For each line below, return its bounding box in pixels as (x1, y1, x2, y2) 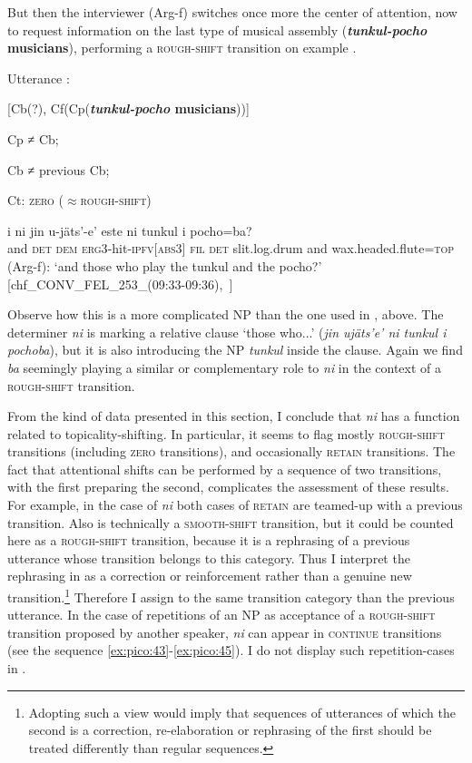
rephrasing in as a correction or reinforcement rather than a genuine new (7, 566, 412, 585)
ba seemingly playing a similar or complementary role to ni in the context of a (7, 357, 442, 377)
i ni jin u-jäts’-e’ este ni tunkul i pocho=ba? (7, 220, 252, 240)
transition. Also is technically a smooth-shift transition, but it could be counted (7, 513, 454, 532)
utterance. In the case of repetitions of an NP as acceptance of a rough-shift (7, 605, 436, 624)
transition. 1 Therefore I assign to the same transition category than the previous (7, 585, 455, 606)
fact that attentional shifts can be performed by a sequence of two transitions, (7, 459, 442, 478)
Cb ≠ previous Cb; (7, 160, 110, 179)
